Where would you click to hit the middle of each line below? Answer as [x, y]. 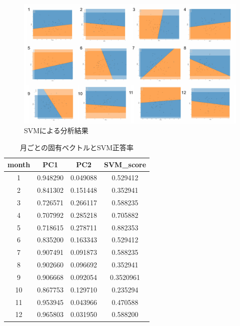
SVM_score [125, 165]
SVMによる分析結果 [56, 130]
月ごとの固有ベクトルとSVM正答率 [77, 147]
